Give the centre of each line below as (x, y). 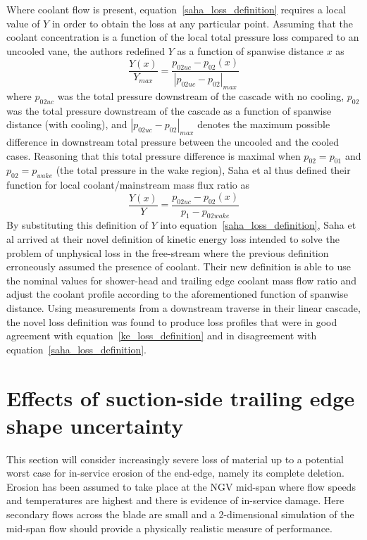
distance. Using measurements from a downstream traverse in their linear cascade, (183, 308)
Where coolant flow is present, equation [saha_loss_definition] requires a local (176, 9)
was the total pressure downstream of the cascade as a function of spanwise (169, 110)
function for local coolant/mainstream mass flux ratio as (128, 185)
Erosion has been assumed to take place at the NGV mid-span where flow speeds (181, 486)
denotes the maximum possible (264, 124)
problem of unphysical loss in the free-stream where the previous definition (168, 252)
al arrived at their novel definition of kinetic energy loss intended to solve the (173, 239)
